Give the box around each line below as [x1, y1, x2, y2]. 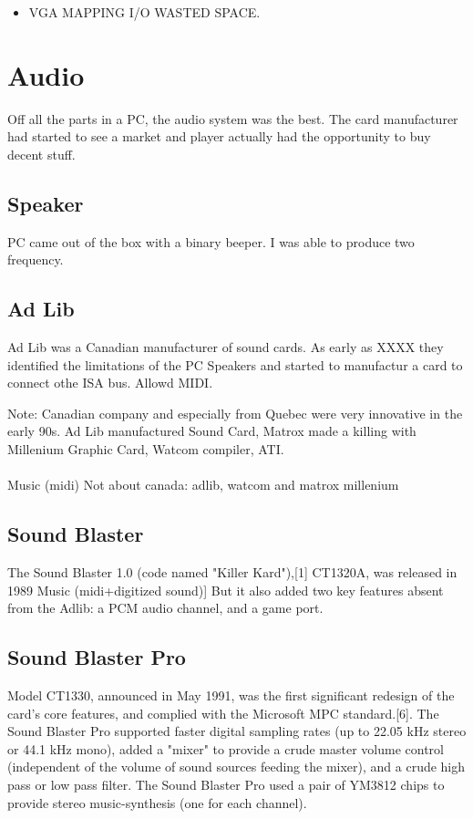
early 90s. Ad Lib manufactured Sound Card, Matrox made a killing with [7, 421, 416, 441]
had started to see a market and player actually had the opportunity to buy [7, 127, 431, 146]
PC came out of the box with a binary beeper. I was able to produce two [7, 232, 415, 251]
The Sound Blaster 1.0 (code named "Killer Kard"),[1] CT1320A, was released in [7, 563, 458, 582]
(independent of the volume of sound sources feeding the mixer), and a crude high [7, 757, 466, 776]
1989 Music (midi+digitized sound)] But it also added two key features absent [7, 580, 444, 599]
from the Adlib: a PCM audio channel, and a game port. [7, 598, 324, 617]
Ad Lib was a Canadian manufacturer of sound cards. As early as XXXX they [7, 337, 444, 357]
